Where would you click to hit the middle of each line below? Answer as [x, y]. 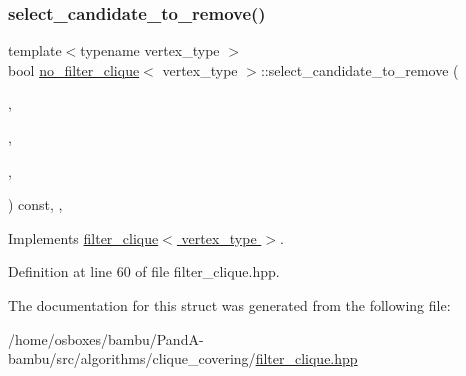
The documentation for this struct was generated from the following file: [229, 304]
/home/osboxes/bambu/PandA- [106, 338]
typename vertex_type [150, 50]
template [35, 50]
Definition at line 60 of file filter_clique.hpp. [144, 271]
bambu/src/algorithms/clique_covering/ [132, 358]
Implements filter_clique [83, 237]
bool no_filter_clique [74, 69]
